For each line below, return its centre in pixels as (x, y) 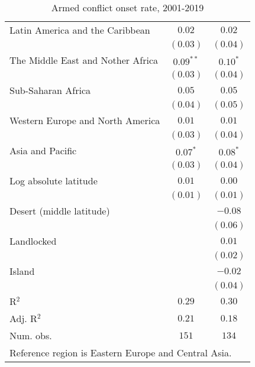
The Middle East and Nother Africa (84, 60)
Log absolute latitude (54, 181)
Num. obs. (31, 335)
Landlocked (33, 241)
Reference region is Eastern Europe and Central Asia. (121, 353)
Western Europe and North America (85, 120)
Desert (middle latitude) (60, 211)
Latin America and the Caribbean (80, 30)
